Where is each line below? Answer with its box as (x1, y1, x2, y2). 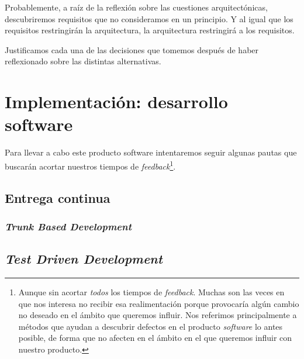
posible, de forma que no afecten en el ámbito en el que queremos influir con (18, 332, 292, 344)
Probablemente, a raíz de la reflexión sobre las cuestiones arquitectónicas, (5, 1, 268, 13)
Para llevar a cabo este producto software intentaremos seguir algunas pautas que (5, 146, 297, 158)
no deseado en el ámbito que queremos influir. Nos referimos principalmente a (18, 309, 297, 321)
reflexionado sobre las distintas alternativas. (5, 55, 161, 67)
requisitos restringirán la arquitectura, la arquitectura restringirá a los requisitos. (5, 24, 295, 36)
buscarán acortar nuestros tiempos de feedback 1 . (5, 158, 176, 172)
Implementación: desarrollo (5, 89, 228, 113)
